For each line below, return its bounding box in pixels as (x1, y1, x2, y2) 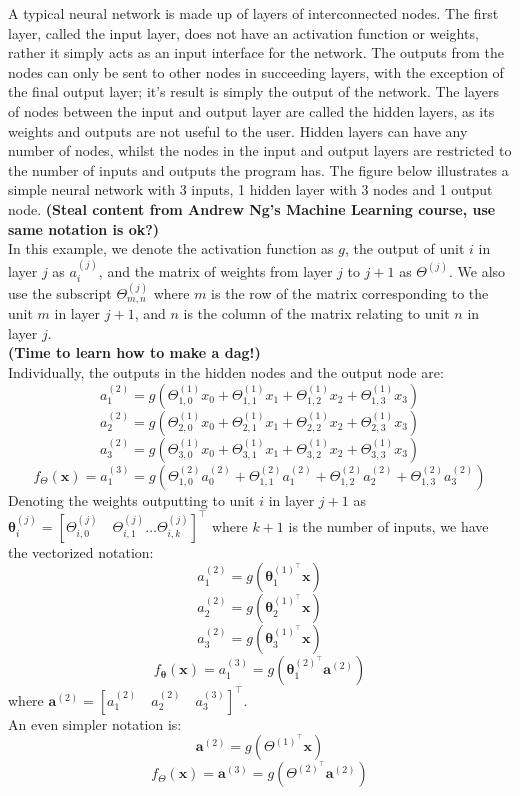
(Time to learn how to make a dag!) (8, 342, 261, 363)
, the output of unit (345, 238, 465, 259)
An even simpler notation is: (8, 713, 182, 734)
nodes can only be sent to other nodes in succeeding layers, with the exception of (8, 61, 504, 82)
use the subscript (8, 282, 112, 303)
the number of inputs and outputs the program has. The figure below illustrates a (8, 159, 509, 180)
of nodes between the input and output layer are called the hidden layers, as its (8, 100, 495, 121)
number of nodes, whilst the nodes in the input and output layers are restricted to (8, 140, 512, 161)
